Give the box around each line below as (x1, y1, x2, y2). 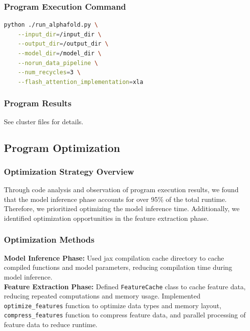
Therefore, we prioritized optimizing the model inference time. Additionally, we (4, 203, 240, 214)
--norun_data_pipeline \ (18, 59, 98, 66)
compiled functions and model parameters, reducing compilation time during (4, 262, 232, 272)
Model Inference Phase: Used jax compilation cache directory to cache (4, 252, 224, 263)
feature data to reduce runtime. (4, 319, 98, 330)
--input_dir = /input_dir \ (18, 31, 102, 38)
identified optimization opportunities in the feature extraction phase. (4, 213, 209, 223)
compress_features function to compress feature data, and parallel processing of (4, 310, 246, 320)
